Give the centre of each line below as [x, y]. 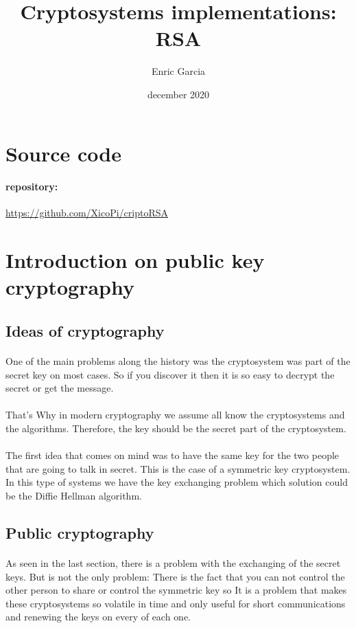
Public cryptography [80, 532]
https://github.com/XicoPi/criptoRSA [87, 213]
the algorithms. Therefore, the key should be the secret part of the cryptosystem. [176, 428]
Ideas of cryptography [85, 331]
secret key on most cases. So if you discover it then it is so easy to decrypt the [170, 374]
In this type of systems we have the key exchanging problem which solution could [177, 482]
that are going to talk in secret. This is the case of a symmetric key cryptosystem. [178, 468]
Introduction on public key [135, 260]
